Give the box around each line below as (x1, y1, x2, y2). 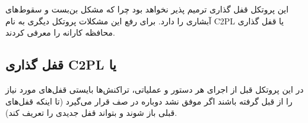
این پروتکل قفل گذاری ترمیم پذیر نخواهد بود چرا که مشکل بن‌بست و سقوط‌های (5, 3, 289, 15)
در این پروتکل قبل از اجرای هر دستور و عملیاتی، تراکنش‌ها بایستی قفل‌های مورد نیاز (5, 83, 304, 95)
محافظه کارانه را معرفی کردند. (5, 26, 115, 39)
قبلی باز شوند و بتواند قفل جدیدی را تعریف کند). (5, 106, 177, 119)
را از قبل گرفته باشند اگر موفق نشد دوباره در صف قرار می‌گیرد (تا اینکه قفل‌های (5, 94, 293, 107)
